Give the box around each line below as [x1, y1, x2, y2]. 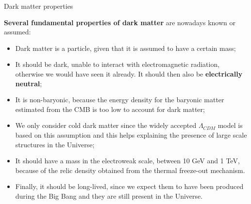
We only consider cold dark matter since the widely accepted [15, 120, 197, 130]
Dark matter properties [4, 1, 73, 11]
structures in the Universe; [15, 139, 95, 149]
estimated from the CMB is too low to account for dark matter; [15, 104, 205, 114]
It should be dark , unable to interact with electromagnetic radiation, [15, 59, 220, 69]
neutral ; [15, 78, 42, 88]
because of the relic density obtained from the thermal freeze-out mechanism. [15, 165, 245, 175]
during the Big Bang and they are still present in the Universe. [15, 190, 203, 201]
